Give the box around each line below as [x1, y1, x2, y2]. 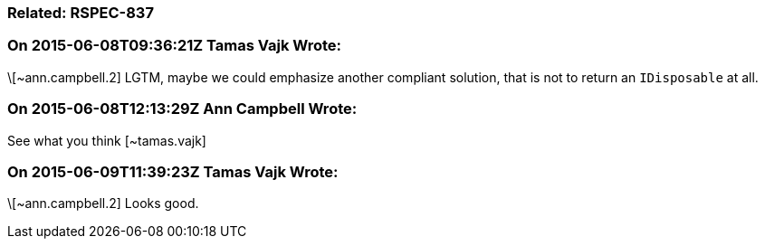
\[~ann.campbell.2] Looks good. [7, 195, 199, 212]
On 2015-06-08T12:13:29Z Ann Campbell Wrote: [7, 99, 358, 118]
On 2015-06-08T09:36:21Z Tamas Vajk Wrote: [7, 36, 342, 55]
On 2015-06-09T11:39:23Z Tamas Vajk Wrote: [7, 162, 339, 181]
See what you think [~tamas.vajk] [7, 132, 206, 148]
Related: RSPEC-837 [7, 4, 154, 22]
